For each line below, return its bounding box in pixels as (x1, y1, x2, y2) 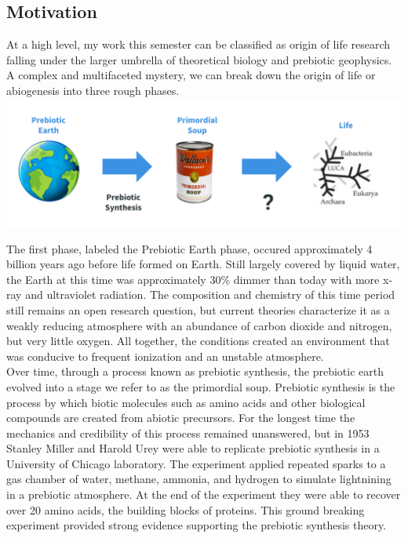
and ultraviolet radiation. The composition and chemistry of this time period (25, 286, 395, 303)
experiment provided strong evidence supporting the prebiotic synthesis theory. (6, 517, 387, 533)
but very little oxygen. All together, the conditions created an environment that (6, 333, 390, 349)
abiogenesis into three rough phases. (6, 82, 180, 98)
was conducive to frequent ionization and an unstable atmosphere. (6, 347, 324, 364)
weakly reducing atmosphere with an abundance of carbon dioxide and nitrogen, (6, 317, 392, 333)
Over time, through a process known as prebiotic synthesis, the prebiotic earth (6, 363, 384, 380)
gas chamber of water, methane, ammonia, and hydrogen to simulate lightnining (6, 471, 392, 487)
